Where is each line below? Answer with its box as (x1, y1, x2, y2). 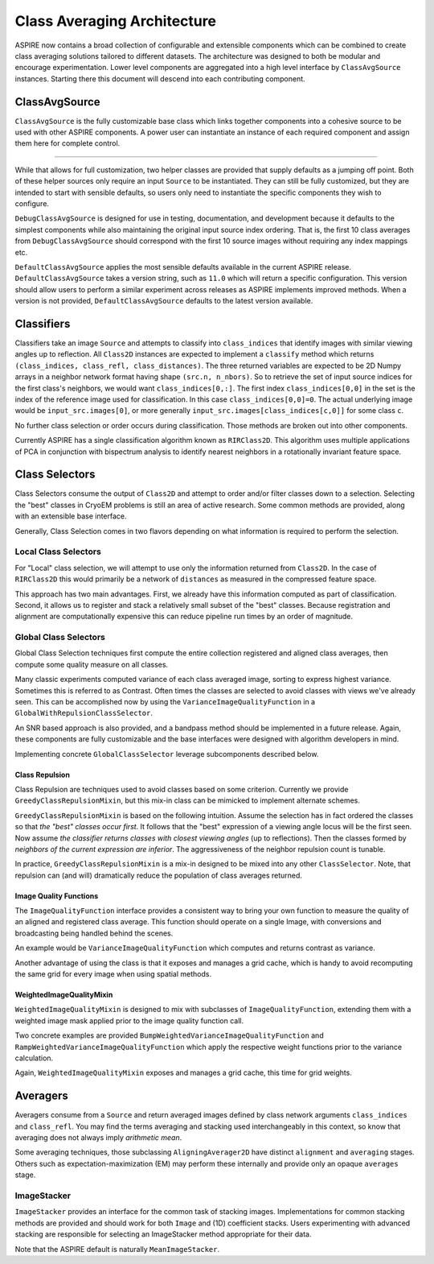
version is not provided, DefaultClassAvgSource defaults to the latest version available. (14, 296, 313, 306)
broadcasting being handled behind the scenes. (14, 928, 174, 938)
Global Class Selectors (14, 632, 106, 643)
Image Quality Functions (14, 890, 99, 901)
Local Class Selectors (14, 546, 102, 557)
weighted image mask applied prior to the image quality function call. (14, 1015, 244, 1026)
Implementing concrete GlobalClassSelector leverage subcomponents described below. (14, 749, 319, 758)
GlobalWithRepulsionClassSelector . (14, 708, 153, 718)
